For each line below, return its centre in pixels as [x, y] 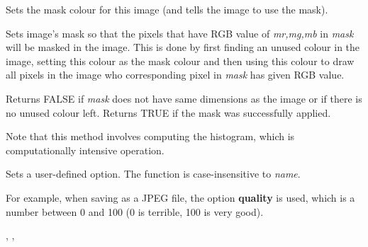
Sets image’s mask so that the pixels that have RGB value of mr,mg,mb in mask [180, 33]
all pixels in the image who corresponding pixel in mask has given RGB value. [175, 75]
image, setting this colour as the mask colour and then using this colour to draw [180, 61]
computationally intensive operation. [85, 150]
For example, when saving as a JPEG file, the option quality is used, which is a [180, 197]
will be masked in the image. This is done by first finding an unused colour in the [183, 47]
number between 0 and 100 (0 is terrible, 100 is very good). [135, 211]
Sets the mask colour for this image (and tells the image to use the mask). [167, 9]
